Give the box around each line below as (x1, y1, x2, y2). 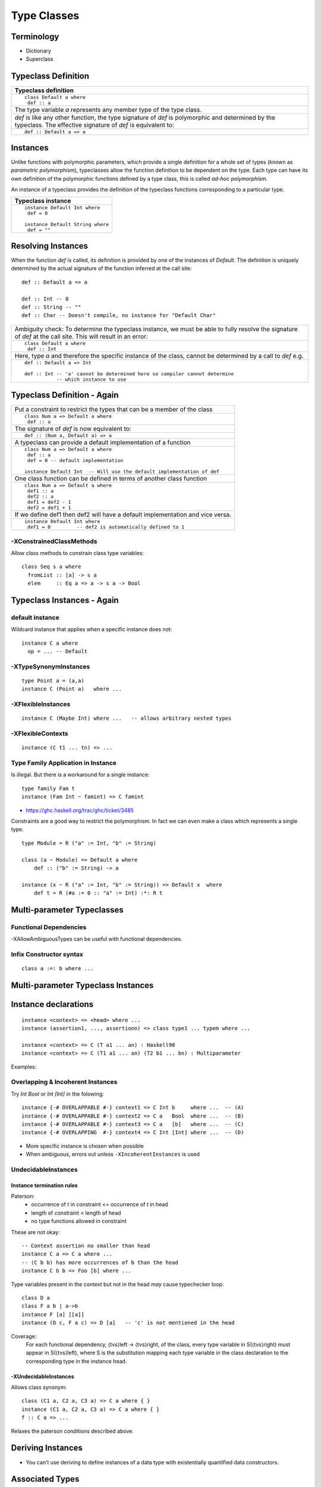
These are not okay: (11, 1228, 60, 1235)
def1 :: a (27, 488, 54, 494)
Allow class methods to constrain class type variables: (11, 549, 144, 556)
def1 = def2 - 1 (27, 499, 71, 506)
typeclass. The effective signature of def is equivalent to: (14, 121, 175, 129)
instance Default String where (24, 221, 109, 228)
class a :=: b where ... (21, 965, 94, 972)
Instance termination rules (11, 1181, 78, 1189)
